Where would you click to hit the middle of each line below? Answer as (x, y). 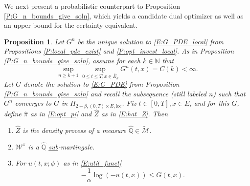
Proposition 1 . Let (34, 41)
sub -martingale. (72, 146)
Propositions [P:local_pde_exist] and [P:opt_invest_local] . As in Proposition (119, 51)
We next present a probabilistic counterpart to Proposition (92, 6)
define (13, 114)
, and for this (209, 103)
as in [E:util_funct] (92, 163)
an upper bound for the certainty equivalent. (71, 25)
